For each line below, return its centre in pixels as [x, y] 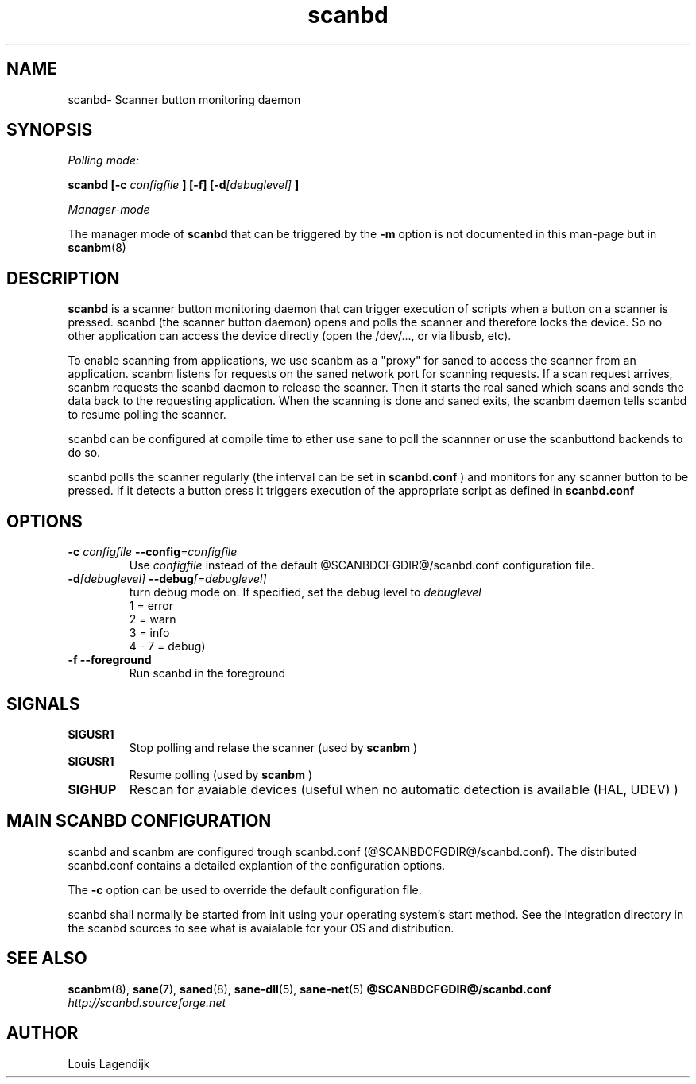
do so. [84, 453]
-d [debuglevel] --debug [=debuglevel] [167, 579]
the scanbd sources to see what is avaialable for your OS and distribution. [261, 928]
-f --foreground [110, 660]
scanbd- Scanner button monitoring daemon [184, 99]
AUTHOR [43, 1033]
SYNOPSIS [50, 130]
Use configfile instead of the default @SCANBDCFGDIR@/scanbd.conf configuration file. [362, 565]
